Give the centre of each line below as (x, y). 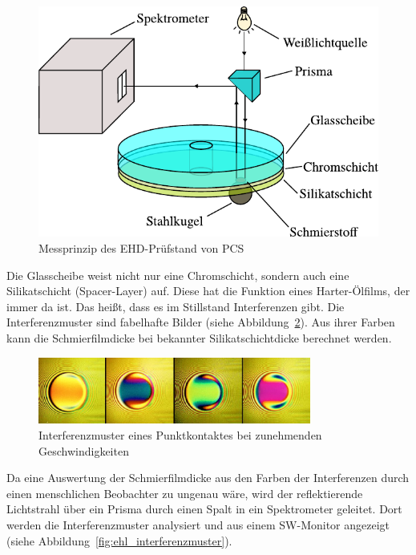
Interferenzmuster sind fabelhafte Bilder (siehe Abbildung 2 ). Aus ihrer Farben (201, 322)
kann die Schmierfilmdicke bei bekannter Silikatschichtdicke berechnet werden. (199, 337)
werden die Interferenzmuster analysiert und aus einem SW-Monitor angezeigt (198, 524)
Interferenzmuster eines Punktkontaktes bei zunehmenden (180, 435)
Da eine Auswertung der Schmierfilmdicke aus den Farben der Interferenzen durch (208, 478)
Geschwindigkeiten (84, 450)
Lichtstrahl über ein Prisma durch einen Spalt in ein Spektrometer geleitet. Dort (204, 509)
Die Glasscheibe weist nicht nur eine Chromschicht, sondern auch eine (178, 275)
